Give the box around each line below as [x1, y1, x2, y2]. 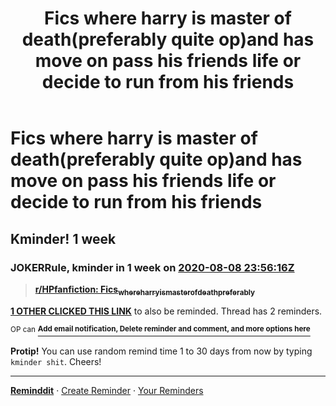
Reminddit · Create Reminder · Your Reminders [10, 385, 204, 397]
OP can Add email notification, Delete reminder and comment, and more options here [10, 324, 311, 334]
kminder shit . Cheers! [10, 356, 102, 368]
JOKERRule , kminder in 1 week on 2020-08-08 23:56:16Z [10, 260, 295, 274]
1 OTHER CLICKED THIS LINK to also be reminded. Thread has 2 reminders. [10, 305, 323, 317]
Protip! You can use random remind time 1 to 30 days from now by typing [10, 345, 313, 357]
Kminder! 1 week [10, 230, 117, 247]
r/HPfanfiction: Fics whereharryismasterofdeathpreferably [34, 283, 256, 297]
